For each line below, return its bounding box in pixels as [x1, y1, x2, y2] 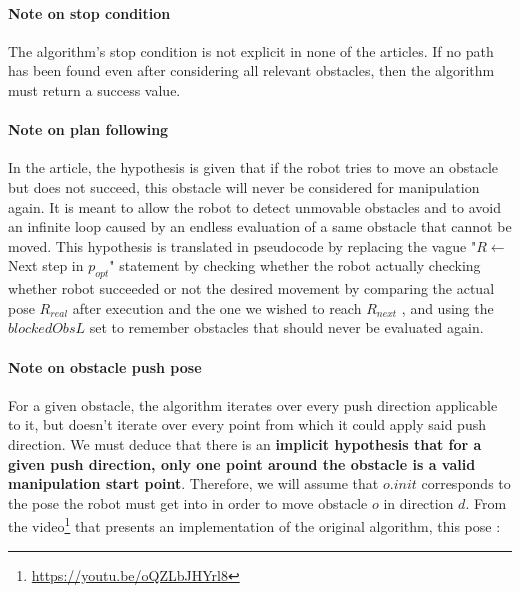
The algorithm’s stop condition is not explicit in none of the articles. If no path [8, 40, 494, 61]
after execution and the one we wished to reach [72, 297, 362, 318]
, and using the [401, 297, 494, 318]
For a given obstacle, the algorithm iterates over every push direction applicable [8, 394, 498, 415]
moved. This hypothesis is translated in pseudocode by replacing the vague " [8, 235, 477, 256]
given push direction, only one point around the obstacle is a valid [8, 453, 476, 474]
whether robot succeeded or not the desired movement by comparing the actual [8, 278, 495, 299]
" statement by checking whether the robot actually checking [109, 255, 481, 276]
